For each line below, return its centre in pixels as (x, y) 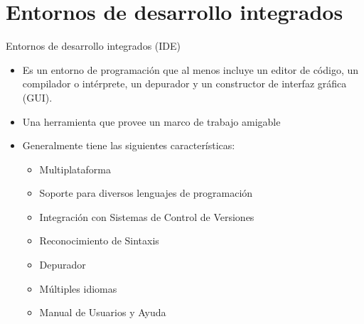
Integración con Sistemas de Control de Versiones (147, 216)
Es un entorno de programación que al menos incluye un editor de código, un (191, 69)
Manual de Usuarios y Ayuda (103, 312)
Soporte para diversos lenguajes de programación (146, 193)
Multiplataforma (75, 169)
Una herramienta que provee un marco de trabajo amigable (151, 121)
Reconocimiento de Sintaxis (99, 241)
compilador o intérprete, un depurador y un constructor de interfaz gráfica (184, 83)
